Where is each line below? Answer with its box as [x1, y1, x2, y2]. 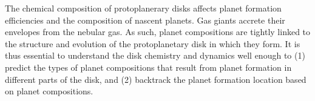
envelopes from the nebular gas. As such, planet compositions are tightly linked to [5, 25, 311, 38]
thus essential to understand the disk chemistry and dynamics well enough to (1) [5, 49, 305, 62]
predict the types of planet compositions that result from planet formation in [5, 60, 292, 73]
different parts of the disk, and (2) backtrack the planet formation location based [5, 73, 307, 85]
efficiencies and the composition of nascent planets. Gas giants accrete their [5, 13, 285, 26]
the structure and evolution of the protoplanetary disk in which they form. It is [5, 37, 300, 50]
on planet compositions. [5, 85, 93, 97]
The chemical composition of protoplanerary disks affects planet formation [5, 2, 282, 14]
